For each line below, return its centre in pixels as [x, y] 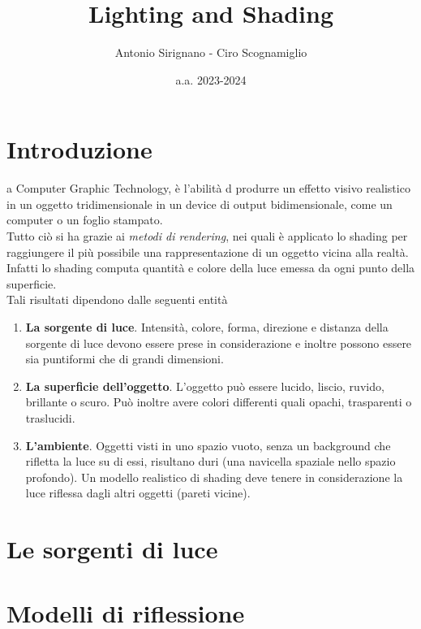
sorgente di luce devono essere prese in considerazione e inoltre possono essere [219, 343]
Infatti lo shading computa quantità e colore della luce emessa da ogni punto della [211, 268]
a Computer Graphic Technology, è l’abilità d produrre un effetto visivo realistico [208, 188]
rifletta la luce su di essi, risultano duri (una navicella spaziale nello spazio [210, 461]
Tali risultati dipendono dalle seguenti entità [117, 299]
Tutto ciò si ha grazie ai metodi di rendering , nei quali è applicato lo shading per [207, 236]
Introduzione [79, 149]
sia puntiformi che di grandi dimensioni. [125, 359]
